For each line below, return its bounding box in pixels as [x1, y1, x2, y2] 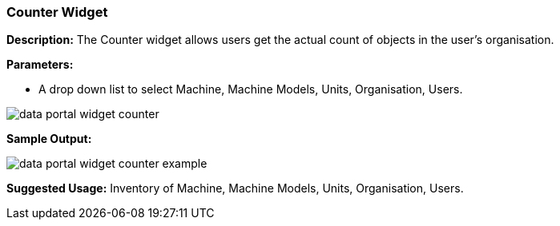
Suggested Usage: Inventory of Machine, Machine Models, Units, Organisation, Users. [6, 181, 464, 196]
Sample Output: [6, 132, 92, 146]
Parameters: [6, 57, 74, 72]
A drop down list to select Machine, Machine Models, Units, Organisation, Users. [38, 82, 463, 97]
